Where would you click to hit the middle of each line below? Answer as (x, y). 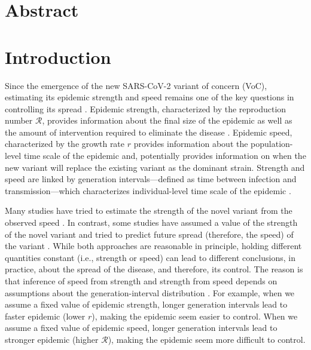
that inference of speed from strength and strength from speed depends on (141, 281)
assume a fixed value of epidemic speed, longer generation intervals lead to (141, 328)
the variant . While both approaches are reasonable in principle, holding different (153, 246)
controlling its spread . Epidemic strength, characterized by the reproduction (146, 108)
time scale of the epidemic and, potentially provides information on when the (165, 156)
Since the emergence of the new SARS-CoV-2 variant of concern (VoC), (136, 85)
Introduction (58, 56)
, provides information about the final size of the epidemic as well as (167, 120)
